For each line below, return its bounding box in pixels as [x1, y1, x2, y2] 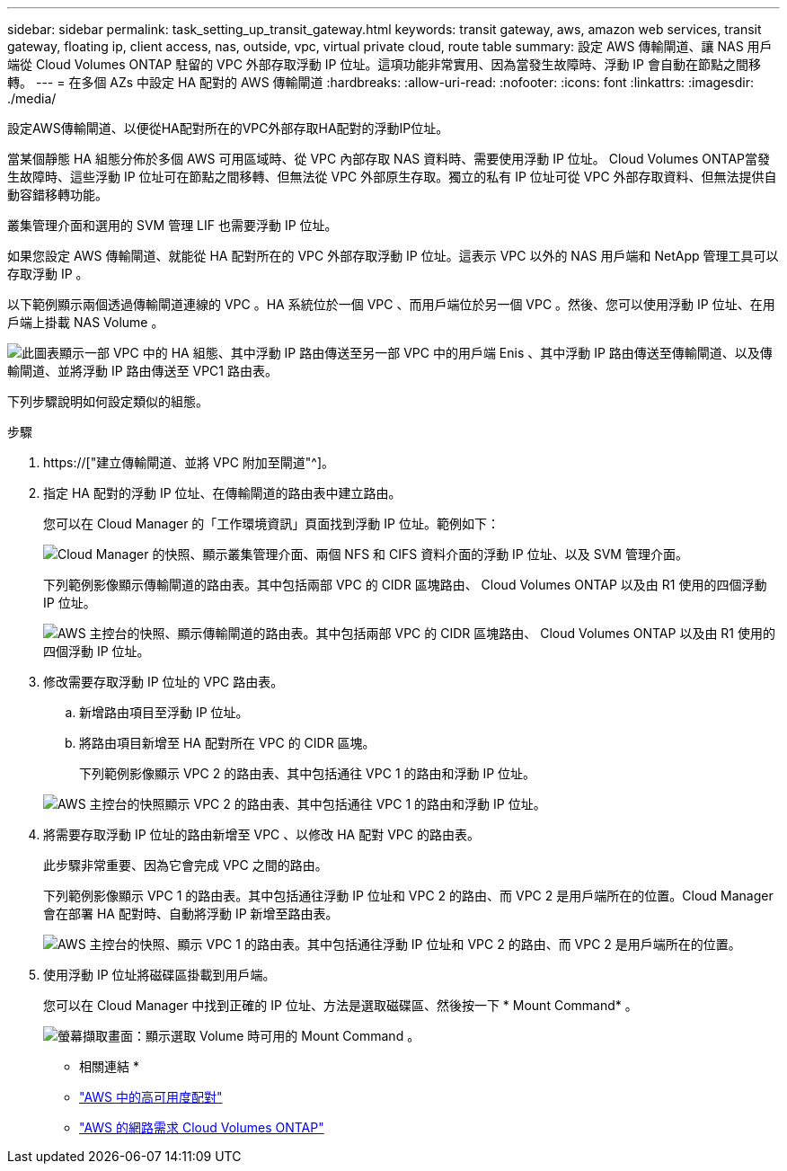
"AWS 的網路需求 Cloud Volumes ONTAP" [79, 1120, 324, 1135]
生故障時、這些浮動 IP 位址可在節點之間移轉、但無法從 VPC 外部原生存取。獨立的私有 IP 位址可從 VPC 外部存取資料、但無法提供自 [7, 169, 777, 184]
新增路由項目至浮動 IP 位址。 [79, 705, 249, 720]
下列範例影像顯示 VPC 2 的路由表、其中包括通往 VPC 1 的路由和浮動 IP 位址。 [79, 766, 536, 781]
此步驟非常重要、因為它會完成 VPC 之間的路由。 [43, 857, 328, 873]
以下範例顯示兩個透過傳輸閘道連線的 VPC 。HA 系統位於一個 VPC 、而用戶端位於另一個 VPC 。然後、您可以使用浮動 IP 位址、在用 [7, 297, 775, 312]
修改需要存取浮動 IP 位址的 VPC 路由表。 [43, 674, 284, 689]
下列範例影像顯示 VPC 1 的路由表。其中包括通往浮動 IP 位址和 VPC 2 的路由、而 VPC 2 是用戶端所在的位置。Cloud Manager [43, 888, 774, 903]
